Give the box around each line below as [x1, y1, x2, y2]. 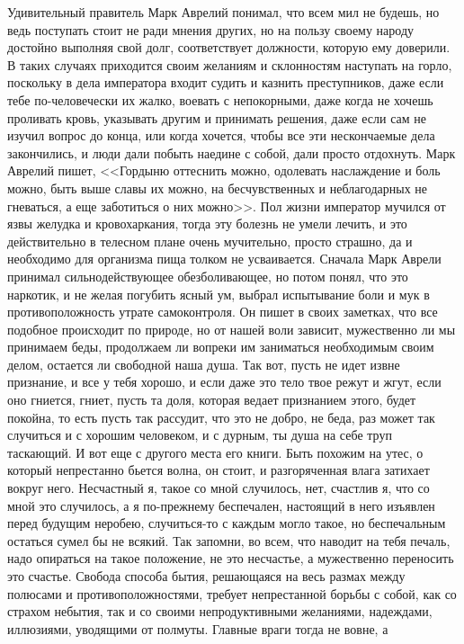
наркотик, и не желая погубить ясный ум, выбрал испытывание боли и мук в [7, 284, 430, 303]
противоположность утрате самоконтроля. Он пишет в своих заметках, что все [7, 302, 438, 321]
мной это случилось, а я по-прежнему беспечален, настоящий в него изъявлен [7, 496, 435, 514]
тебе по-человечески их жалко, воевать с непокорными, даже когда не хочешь [7, 90, 433, 109]
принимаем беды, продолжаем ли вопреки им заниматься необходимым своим [7, 337, 434, 356]
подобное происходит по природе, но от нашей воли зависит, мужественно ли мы [7, 319, 456, 338]
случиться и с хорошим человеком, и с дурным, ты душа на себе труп [7, 425, 392, 444]
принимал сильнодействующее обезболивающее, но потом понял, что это [7, 266, 408, 285]
